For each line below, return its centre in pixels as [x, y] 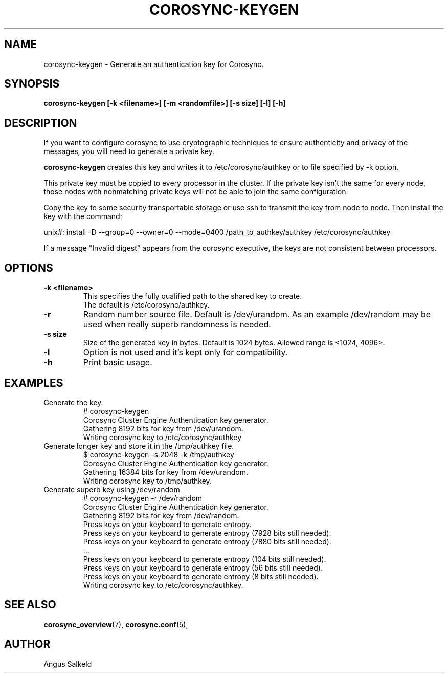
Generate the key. [73, 402]
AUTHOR [27, 644]
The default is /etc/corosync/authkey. [146, 305]
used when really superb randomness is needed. [177, 325]
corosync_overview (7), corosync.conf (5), [116, 624]
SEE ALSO [30, 605]
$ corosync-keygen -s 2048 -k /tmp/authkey [159, 454]
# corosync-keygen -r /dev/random [143, 498]
